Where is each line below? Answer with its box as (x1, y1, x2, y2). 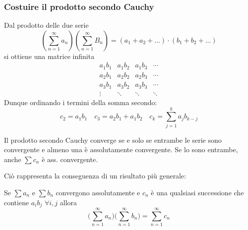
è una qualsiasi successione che (151, 187, 244, 197)
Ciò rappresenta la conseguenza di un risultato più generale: (4, 171, 186, 181)
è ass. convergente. (42, 154, 98, 164)
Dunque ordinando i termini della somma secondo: (4, 97, 157, 107)
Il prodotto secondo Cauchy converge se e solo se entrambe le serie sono (4, 134, 222, 145)
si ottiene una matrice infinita (4, 51, 95, 61)
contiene (4, 197, 29, 207)
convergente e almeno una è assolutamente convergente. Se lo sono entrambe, (4, 144, 238, 155)
